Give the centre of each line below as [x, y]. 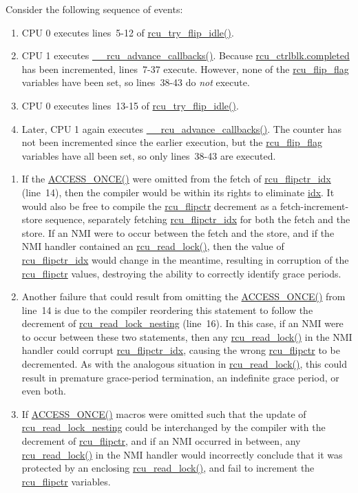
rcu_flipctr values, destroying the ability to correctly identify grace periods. [181, 273]
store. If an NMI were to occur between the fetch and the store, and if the [178, 232]
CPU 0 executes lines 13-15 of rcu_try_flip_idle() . [130, 105]
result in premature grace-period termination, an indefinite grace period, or [180, 377]
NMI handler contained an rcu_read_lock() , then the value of [153, 246]
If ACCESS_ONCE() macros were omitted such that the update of [164, 413]
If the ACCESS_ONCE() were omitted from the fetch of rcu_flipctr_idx [176, 179]
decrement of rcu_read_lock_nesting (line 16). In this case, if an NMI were [182, 323]
